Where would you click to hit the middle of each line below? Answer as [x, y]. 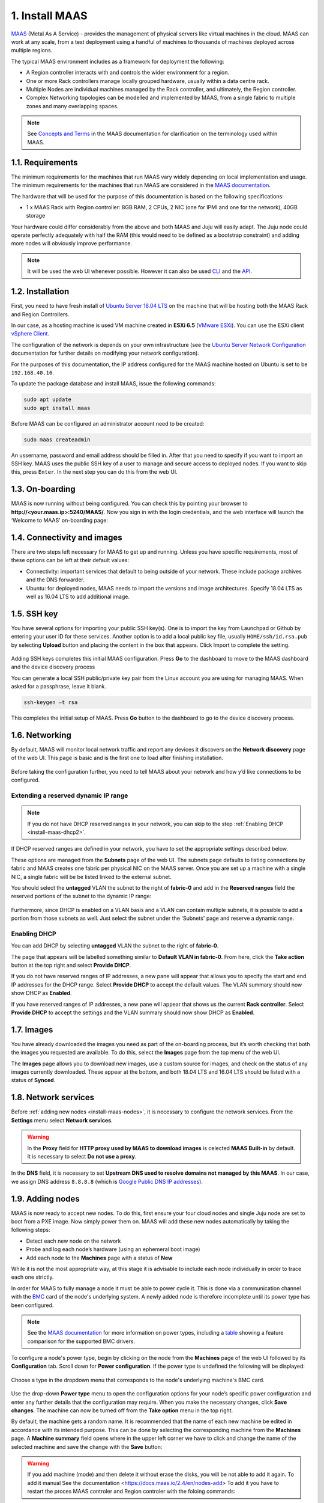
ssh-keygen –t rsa [51, 703]
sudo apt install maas [57, 408]
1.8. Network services [53, 1097]
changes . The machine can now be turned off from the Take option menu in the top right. [122, 1410]
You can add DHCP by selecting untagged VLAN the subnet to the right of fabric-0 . [115, 946]
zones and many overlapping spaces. [72, 106]
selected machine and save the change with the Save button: [87, 1446]
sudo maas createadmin [57, 439]
